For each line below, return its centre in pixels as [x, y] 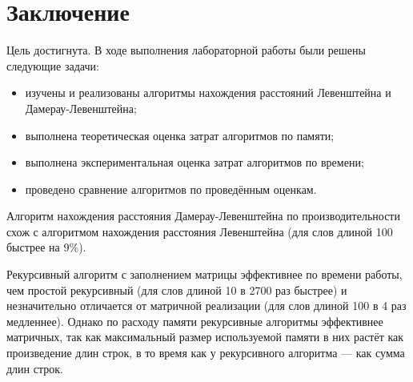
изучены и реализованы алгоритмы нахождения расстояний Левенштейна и [208, 92]
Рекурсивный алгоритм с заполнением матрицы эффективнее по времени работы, [204, 274]
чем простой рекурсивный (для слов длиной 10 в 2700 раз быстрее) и [177, 290]
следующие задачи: [53, 65]
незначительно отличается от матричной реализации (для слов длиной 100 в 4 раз [206, 306]
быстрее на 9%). [46, 247]
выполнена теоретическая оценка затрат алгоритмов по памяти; [180, 135]
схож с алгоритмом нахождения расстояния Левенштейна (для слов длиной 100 [200, 231]
